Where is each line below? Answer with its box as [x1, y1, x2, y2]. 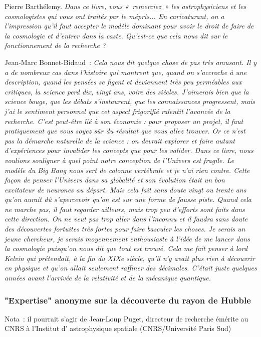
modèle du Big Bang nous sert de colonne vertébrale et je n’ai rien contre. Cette [5, 164, 250, 175]
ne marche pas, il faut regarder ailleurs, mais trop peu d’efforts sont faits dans [5, 203, 245, 214]
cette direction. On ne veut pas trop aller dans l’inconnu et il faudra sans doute [5, 213, 248, 224]
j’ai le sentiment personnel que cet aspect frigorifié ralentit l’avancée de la [5, 105, 230, 116]
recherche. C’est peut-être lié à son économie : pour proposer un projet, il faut [5, 115, 243, 126]
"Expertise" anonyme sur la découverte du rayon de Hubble [5, 293, 251, 306]
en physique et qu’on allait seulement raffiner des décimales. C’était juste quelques [5, 262, 257, 273]
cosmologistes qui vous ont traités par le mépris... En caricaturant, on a [5, 10, 224, 21]
